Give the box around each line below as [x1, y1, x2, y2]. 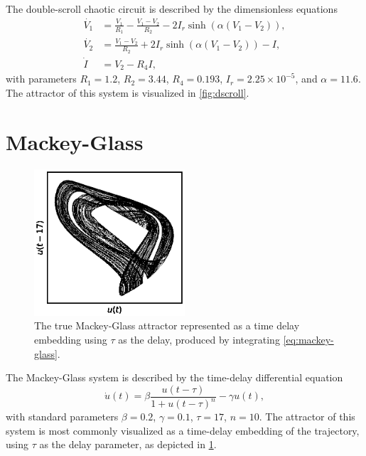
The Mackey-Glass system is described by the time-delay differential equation [6, 370, 343, 385]
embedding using [34, 332, 107, 347]
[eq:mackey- [283, 332, 334, 347]
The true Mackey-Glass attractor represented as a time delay [34, 318, 300, 333]
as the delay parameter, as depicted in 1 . [39, 437, 217, 452]
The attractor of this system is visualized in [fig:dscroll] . [6, 85, 249, 100]
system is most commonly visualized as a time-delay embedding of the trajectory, [6, 423, 360, 438]
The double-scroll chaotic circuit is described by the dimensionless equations [6, 1, 338, 16]
